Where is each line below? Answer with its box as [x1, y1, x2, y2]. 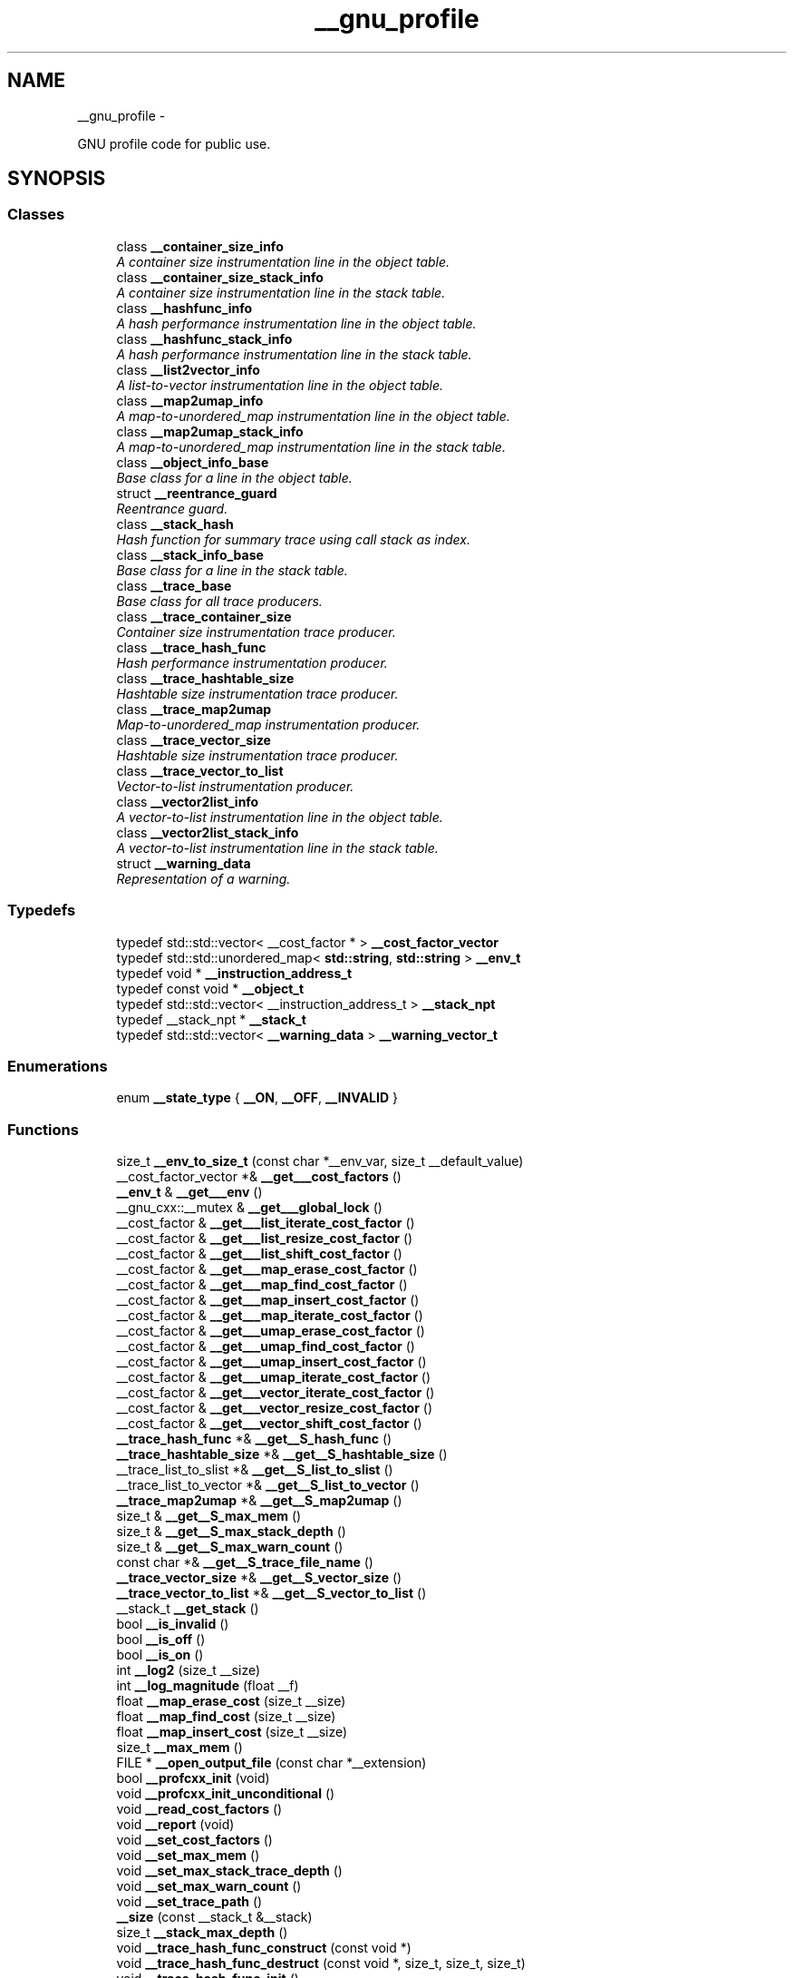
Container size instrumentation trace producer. [116, 623, 396, 640]
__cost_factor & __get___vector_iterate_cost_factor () [116, 1385, 435, 1401]
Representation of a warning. [116, 870, 291, 886]
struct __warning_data [116, 855, 251, 871]
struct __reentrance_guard [116, 485, 277, 501]
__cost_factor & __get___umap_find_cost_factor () [116, 1338, 415, 1355]
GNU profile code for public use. [77, 135, 271, 152]
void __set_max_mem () [116, 1847, 260, 1864]
